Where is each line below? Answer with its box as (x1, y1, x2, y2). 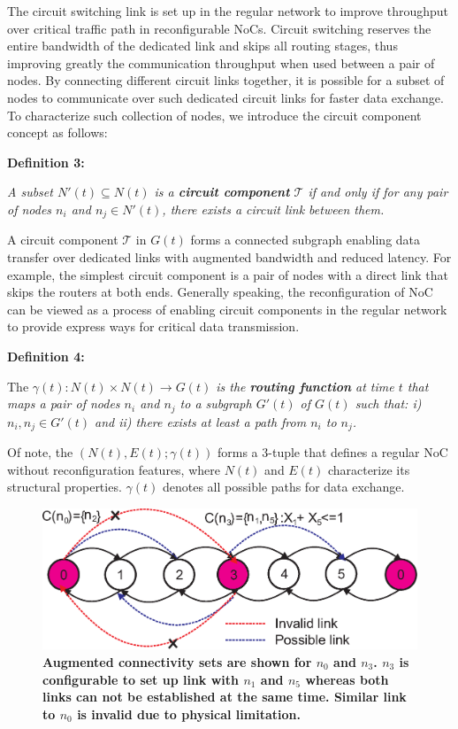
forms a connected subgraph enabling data (190, 230, 421, 249)
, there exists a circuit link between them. (162, 199, 385, 218)
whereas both (305, 670, 389, 688)
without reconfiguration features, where (7, 460, 220, 478)
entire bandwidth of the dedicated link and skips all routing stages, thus (7, 36, 398, 55)
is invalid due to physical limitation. (77, 704, 301, 723)
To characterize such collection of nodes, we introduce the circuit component (7, 105, 422, 124)
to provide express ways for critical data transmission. (7, 317, 300, 336)
